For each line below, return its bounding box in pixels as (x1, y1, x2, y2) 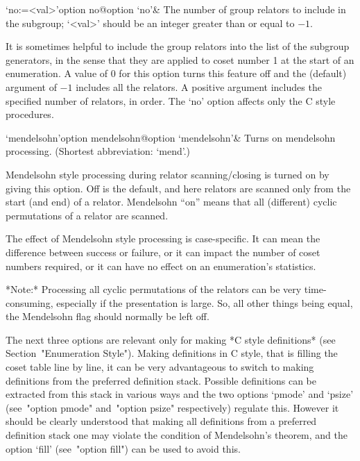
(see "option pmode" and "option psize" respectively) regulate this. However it (6, 400, 339, 414)
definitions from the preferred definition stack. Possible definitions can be (6, 373, 316, 387)
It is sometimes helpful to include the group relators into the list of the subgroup (6, 39, 350, 53)
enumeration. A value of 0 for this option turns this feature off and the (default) (6, 66, 347, 81)
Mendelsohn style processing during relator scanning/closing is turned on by (6, 167, 329, 181)
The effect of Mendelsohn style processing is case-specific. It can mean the (6, 231, 320, 246)
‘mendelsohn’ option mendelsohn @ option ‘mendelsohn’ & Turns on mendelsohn (6, 130, 336, 144)
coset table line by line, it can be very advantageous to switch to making (6, 360, 314, 374)
